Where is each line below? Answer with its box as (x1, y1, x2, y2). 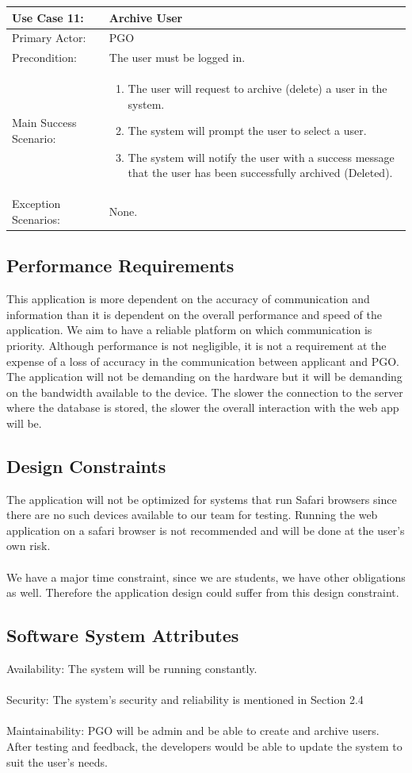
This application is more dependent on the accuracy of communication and (6, 290, 370, 307)
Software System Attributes (6, 623, 239, 648)
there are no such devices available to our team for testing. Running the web (6, 506, 378, 523)
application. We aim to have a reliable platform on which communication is (6, 321, 372, 338)
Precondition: (12, 49, 77, 66)
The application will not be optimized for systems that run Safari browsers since (6, 490, 397, 507)
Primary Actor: (12, 29, 86, 46)
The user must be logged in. (109, 49, 246, 66)
